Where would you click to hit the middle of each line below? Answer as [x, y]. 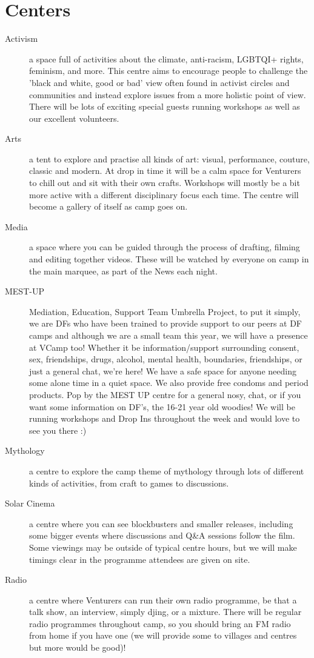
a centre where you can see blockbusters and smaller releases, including [161, 523]
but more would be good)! [78, 647]
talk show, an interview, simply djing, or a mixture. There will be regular [165, 612]
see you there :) [58, 430]
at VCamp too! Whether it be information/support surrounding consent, [164, 347]
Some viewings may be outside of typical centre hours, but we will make [163, 547]
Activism [22, 38]
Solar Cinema [30, 503]
